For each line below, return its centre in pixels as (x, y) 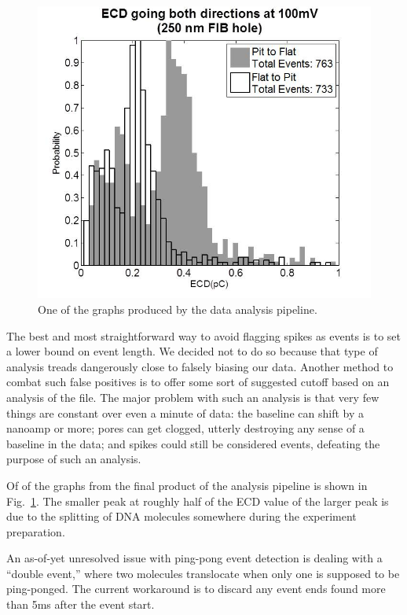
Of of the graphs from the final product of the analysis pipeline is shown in (187, 485)
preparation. (36, 531)
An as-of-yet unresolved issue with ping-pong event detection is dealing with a (194, 558)
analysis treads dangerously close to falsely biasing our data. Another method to (200, 366)
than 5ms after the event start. (81, 604)
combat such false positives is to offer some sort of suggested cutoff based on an (198, 382)
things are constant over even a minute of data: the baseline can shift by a (185, 412)
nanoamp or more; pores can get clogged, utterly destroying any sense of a (185, 428)
